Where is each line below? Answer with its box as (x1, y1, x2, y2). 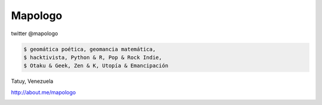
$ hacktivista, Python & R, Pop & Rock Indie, (23, 54, 162, 61)
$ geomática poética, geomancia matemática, (23, 45, 156, 52)
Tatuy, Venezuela (11, 78, 54, 85)
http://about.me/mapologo (11, 88, 76, 95)
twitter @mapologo (11, 30, 58, 37)
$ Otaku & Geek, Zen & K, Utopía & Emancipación (23, 63, 169, 69)
